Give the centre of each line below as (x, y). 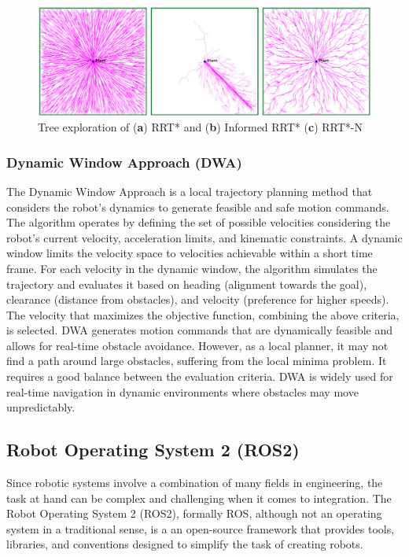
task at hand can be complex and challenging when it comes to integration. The (199, 498)
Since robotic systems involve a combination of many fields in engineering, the (195, 483)
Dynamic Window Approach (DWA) (124, 162)
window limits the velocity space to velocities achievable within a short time (190, 253)
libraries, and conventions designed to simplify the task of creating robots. (185, 544)
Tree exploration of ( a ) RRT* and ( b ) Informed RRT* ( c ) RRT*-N (200, 127)
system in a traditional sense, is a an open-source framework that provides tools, (201, 528)
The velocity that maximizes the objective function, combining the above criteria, (203, 314)
